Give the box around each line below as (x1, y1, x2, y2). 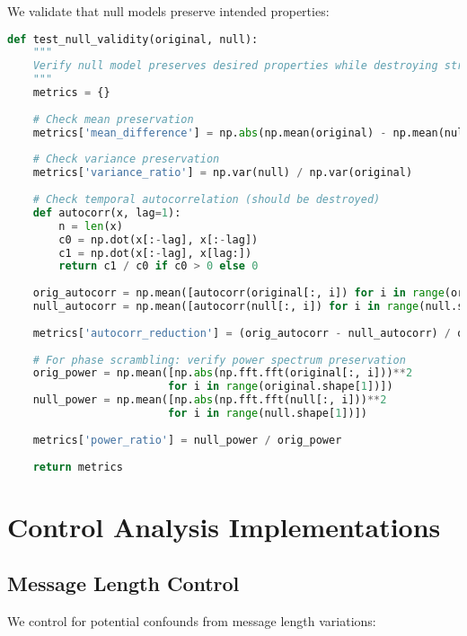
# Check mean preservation (32, 112, 194, 126)
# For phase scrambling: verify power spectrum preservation (32, 353, 406, 367)
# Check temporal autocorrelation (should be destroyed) (32, 193, 381, 207)
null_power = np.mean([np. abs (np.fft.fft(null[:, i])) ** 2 (32, 393, 387, 407)
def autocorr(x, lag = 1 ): (32, 206, 181, 219)
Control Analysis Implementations (7, 508, 441, 544)
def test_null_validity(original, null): (7, 32, 259, 46)
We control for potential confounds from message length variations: (7, 612, 376, 631)
